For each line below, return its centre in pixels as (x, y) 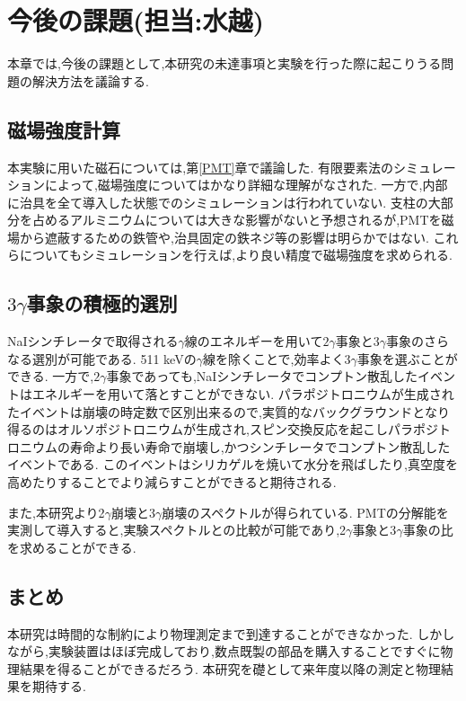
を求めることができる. (72, 547)
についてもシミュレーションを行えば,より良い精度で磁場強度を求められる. (236, 255)
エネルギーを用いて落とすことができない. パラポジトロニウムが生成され (243, 394)
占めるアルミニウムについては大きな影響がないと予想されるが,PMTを (237, 220)
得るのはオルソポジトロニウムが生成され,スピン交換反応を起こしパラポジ (223, 429)
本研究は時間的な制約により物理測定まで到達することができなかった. (210, 633)
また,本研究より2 (56, 512)
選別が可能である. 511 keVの (114, 358)
